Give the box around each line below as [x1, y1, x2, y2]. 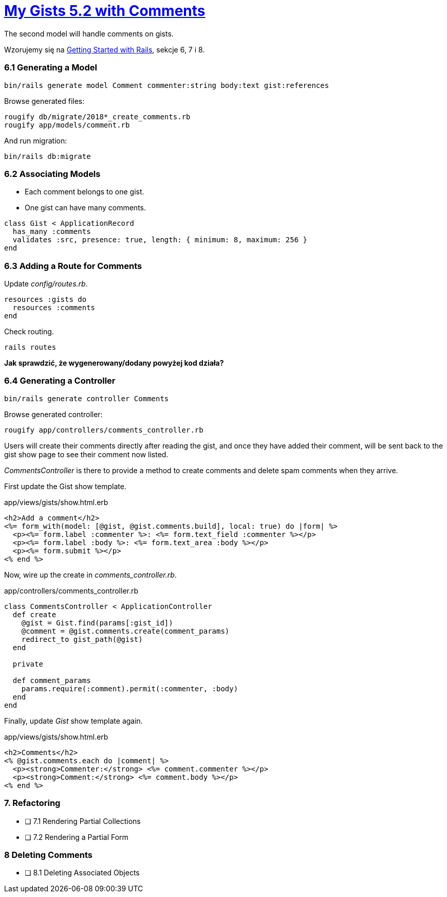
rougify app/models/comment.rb [4, 120, 130, 129]
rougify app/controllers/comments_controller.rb [4, 425, 203, 434]
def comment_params [12, 676, 91, 685]
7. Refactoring [4, 798, 61, 809]
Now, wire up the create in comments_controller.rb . [4, 570, 177, 579]
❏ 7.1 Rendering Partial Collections [25, 816, 141, 826]
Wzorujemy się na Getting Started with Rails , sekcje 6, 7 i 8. [4, 45, 205, 54]
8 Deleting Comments [4, 849, 93, 860]
